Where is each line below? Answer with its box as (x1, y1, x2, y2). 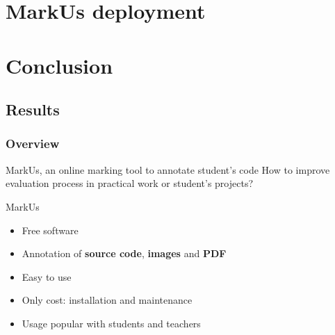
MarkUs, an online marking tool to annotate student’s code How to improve (6, 162, 330, 177)
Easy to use (22, 269, 72, 284)
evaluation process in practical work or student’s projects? (6, 176, 254, 190)
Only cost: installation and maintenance (22, 293, 193, 307)
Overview (6, 135, 60, 152)
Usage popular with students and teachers (22, 316, 201, 330)
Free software (22, 222, 79, 237)
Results (6, 99, 60, 120)
